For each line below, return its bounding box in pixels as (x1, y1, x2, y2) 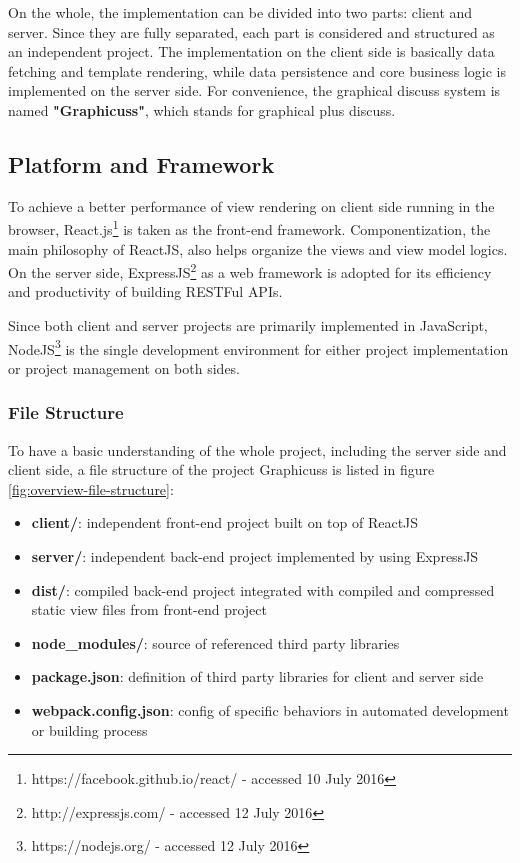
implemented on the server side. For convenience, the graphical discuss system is (8, 80, 501, 101)
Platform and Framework (8, 148, 275, 179)
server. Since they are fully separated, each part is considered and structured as (8, 21, 495, 42)
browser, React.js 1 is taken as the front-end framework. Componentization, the (8, 216, 491, 240)
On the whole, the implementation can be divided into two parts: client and (8, 2, 473, 22)
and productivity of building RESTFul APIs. (8, 281, 283, 302)
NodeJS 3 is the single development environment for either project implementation (8, 335, 509, 359)
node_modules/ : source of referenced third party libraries (31, 632, 400, 653)
